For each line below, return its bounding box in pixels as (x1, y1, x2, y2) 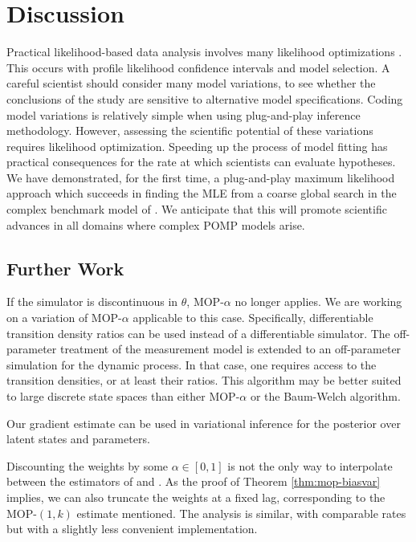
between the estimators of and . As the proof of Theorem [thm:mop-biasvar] (6, 473, 381, 490)
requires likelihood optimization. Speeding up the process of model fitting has (6, 137, 388, 154)
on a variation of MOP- (6, 309, 122, 326)
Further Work (6, 255, 124, 280)
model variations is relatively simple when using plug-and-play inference (6, 106, 361, 123)
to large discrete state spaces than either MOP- (6, 388, 240, 405)
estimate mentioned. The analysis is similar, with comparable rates (76, 504, 406, 521)
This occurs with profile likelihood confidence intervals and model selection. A (6, 59, 390, 75)
